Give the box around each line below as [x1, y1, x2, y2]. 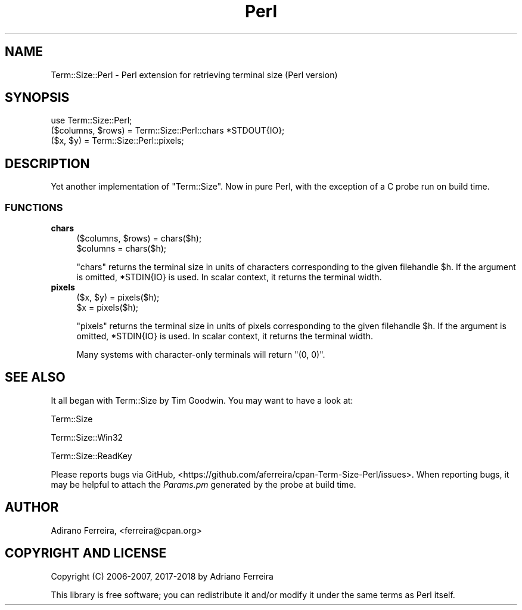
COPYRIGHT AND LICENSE [5, 546, 167, 561]
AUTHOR [5, 500, 59, 515]
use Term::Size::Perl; [51, 115, 132, 126]
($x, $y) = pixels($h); [76, 292, 160, 303]
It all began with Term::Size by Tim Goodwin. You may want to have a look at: [51, 395, 353, 405]
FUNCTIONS [5, 201, 63, 213]
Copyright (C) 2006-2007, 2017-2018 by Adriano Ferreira [51, 571, 274, 581]
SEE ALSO [5, 370, 66, 385]
